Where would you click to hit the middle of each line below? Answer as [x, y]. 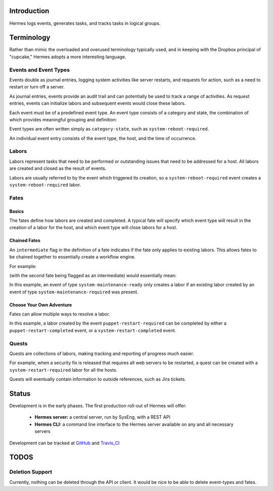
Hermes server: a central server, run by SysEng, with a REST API [102, 417]
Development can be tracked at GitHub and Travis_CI [64, 443]
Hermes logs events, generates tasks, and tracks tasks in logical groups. [85, 23]
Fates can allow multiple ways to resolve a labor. [60, 314]
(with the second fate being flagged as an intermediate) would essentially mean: [93, 275]
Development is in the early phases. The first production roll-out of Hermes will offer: [98, 406]
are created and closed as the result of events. [58, 168]
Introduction [29, 11]
